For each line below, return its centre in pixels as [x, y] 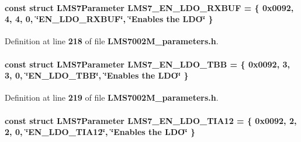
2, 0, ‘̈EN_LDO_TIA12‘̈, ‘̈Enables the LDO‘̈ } [100, 132]
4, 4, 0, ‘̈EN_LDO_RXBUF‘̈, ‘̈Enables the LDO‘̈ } [109, 19]
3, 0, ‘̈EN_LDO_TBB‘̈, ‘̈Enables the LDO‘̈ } [97, 75]
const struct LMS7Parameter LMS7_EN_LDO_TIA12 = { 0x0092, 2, [151, 120]
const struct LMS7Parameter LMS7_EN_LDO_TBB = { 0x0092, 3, [147, 64]
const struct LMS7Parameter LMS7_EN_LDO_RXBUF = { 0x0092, [149, 7]
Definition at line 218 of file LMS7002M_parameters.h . [112, 41]
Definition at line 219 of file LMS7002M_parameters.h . [112, 97]
